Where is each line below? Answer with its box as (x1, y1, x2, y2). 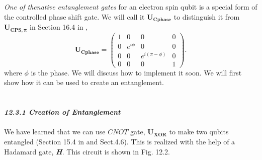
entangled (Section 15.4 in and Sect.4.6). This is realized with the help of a (4, 136, 235, 146)
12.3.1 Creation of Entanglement (4, 107, 121, 117)
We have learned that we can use (4, 126, 106, 137)
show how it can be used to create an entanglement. (4, 77, 164, 88)
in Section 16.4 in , (30, 22, 88, 32)
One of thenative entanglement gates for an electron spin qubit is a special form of (4, 2, 257, 12)
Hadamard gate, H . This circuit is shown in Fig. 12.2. (4, 146, 170, 156)
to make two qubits (169, 126, 229, 137)
